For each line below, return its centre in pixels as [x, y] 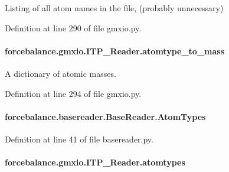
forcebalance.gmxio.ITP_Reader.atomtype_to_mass [115, 51]
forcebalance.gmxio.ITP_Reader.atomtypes [95, 162]
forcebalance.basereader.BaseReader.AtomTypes [105, 116]
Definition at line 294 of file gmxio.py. [73, 93]
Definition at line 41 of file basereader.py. [79, 139]
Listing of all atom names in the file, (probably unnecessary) [114, 8]
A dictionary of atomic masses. [60, 73]
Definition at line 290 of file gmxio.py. [73, 27]
